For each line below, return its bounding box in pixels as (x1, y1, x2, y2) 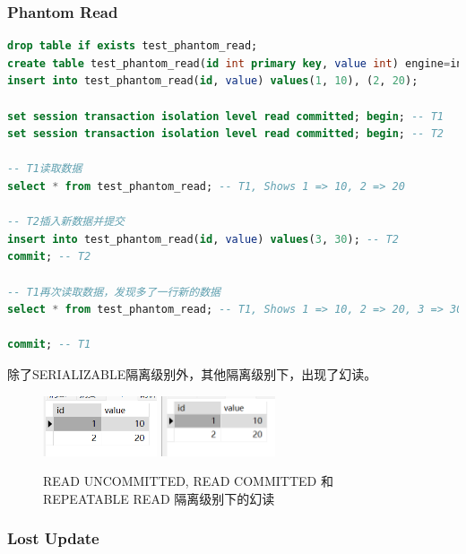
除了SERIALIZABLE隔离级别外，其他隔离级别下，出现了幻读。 (7, 364, 377, 383)
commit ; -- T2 (7, 250, 91, 264)
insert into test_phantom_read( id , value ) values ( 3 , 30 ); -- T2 (7, 232, 399, 246)
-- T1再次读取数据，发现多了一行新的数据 (7, 285, 220, 299)
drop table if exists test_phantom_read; (7, 39, 258, 53)
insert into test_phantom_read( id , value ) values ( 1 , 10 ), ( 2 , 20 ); (7, 74, 419, 88)
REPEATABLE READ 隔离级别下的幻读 (43, 489, 275, 507)
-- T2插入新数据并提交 (7, 215, 125, 229)
